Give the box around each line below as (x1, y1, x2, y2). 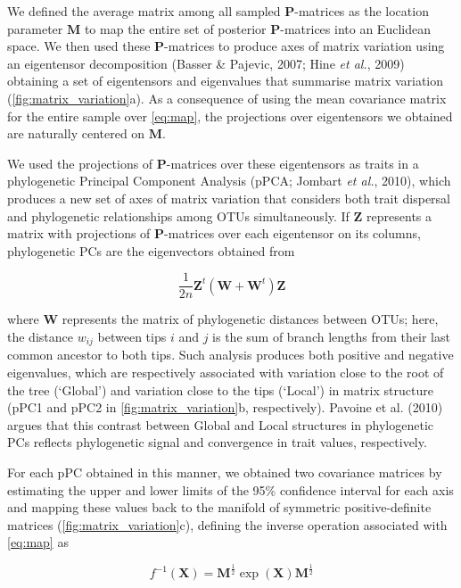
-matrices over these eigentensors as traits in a (166, 153, 419, 172)
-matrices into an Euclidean (280, 19, 431, 37)
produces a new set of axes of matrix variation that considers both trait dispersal (7, 188, 450, 207)
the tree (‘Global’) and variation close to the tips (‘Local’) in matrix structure (7, 380, 433, 399)
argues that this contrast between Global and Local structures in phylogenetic (7, 415, 434, 434)
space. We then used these (7, 37, 151, 55)
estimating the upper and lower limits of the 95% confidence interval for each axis (7, 480, 454, 499)
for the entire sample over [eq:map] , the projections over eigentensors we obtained (7, 106, 453, 125)
